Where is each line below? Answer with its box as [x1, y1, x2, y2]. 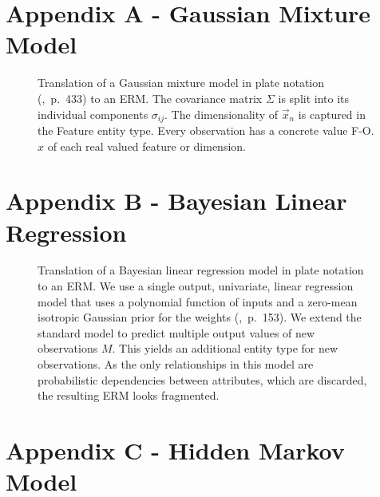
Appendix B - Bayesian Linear [6, 184, 347, 217]
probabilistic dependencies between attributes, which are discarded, [38, 371, 367, 388]
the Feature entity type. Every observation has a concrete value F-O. [38, 121, 374, 138]
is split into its [278, 89, 350, 106]
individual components [38, 105, 148, 122]
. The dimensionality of [164, 105, 279, 122]
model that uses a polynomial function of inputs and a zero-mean [38, 293, 358, 310]
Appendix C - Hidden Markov [6, 433, 345, 466]
